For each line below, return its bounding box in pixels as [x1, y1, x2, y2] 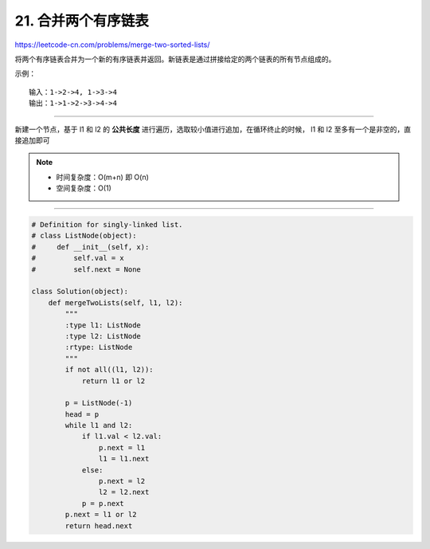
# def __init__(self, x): [31, 242, 150, 251]
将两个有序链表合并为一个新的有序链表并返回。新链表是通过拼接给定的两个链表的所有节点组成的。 [14, 54, 336, 64]
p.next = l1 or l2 [64, 510, 137, 520]
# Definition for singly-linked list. [31, 220, 183, 229]
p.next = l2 [98, 476, 146, 486]
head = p [64, 410, 100, 418]
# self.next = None [31, 265, 141, 274]
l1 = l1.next [98, 454, 150, 464]
